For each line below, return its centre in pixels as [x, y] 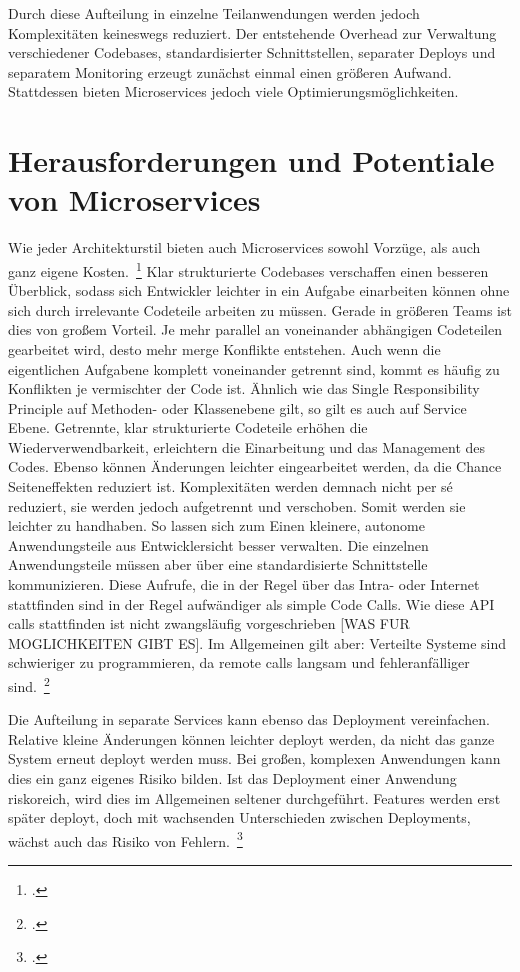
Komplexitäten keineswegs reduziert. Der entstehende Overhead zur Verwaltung [252, 32]
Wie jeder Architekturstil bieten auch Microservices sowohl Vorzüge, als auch [244, 247]
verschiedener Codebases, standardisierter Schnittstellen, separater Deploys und [252, 52]
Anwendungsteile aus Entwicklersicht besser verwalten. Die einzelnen [218, 544]
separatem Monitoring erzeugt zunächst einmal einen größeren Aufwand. [230, 71]
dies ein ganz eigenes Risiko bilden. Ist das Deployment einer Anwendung [232, 778]
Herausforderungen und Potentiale [251, 160]
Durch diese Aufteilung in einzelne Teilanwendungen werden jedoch [214, 13]
